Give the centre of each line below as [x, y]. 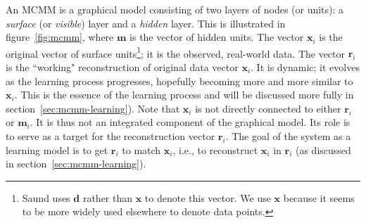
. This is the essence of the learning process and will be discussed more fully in [184, 95]
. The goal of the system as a [288, 136]
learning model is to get [57, 149]
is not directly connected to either [268, 108]
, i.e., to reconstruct [215, 149]
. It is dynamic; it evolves [305, 67]
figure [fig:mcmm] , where [60, 37]
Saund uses [46, 197]
